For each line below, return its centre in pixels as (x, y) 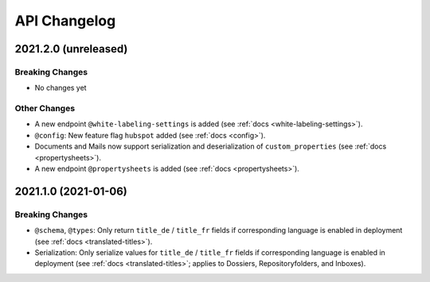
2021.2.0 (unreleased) (71, 49)
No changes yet (61, 88)
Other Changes (45, 109)
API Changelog (65, 21)
